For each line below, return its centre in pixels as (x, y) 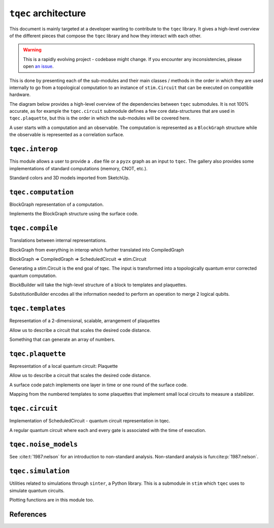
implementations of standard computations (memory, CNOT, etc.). (78, 168)
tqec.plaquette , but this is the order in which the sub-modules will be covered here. (100, 118)
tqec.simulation (40, 471)
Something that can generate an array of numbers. (62, 339)
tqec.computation (42, 192)
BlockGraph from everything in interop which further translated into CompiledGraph (97, 250)
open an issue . (39, 67)
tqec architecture (48, 13)
